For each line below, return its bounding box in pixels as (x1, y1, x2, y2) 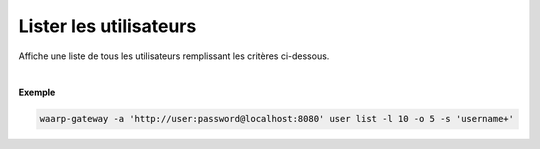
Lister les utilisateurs (18, 15, 197, 37)
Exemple (18, 86, 56, 99)
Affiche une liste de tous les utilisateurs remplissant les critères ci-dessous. (18, 50, 330, 62)
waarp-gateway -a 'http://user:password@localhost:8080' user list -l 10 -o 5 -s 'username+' (39, 113, 515, 125)
